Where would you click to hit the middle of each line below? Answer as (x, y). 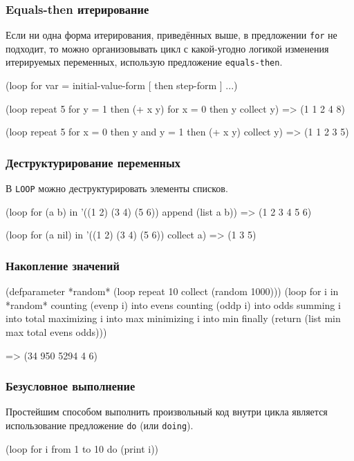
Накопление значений (63, 265)
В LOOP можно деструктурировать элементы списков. (117, 188)
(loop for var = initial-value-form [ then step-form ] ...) (122, 85)
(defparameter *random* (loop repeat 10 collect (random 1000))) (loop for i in (172, 291)
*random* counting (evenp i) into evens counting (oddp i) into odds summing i (173, 304)
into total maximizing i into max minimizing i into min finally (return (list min (173, 318)
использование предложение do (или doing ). (100, 425)
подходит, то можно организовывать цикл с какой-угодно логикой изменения (167, 48)
